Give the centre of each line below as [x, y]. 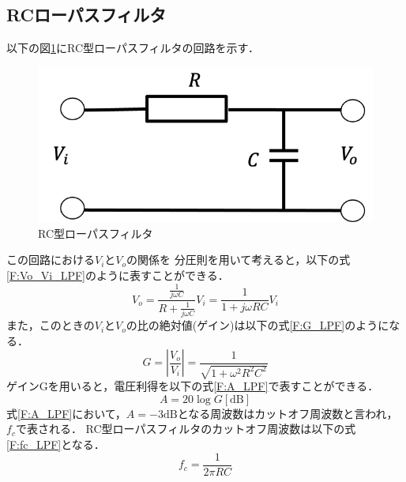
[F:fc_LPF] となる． [56, 444]
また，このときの [51, 325]
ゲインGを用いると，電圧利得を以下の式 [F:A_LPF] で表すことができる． [193, 386]
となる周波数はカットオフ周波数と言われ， [288, 413]
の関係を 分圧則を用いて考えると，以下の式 [239, 260]
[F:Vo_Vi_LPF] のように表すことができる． [118, 275]
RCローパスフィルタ [86, 15]
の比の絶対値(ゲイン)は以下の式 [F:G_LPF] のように [258, 325]
